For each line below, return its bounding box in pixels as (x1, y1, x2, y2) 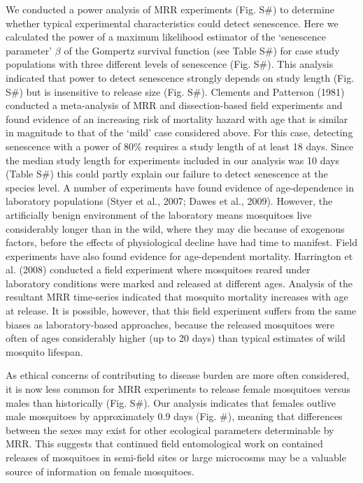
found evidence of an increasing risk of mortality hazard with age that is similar (6, 111, 348, 126)
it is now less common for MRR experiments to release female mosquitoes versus (6, 382, 351, 396)
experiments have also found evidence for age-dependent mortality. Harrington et (6, 248, 353, 263)
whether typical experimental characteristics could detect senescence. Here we (6, 15, 339, 30)
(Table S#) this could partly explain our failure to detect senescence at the (6, 166, 328, 181)
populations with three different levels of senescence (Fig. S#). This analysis (6, 57, 334, 71)
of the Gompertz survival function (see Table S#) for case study (64, 43, 340, 57)
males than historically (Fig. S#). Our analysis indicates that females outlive (6, 395, 336, 410)
